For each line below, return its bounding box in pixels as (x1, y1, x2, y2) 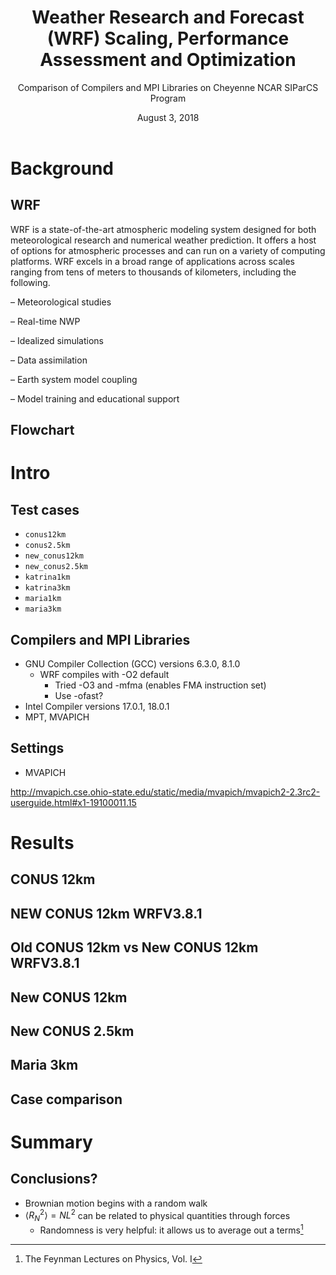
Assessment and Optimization (39, 49, 297, 71)
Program (149, 92, 187, 104)
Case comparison (10, 1091, 123, 1108)
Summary (10, 1131, 93, 1153)
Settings (10, 740, 65, 757)
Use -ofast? (54, 689, 104, 701)
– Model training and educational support (10, 392, 180, 405)
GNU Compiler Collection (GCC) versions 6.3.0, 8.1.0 (24, 657, 241, 670)
